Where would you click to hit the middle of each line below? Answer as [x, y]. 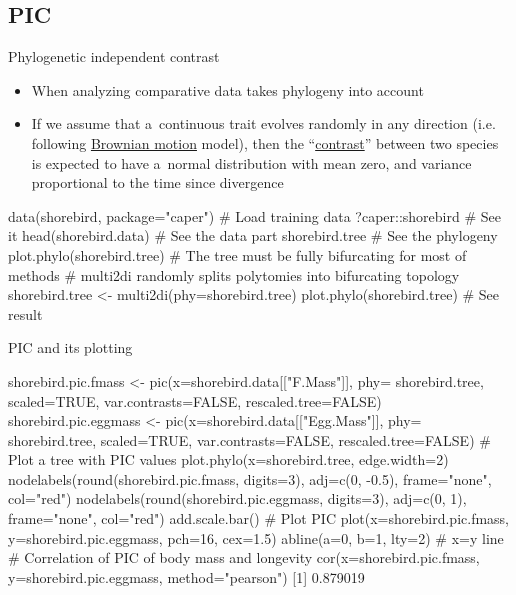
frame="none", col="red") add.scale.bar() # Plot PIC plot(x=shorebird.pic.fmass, [259, 518]
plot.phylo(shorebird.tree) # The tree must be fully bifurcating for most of [237, 254]
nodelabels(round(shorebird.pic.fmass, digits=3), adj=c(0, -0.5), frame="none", [250, 478]
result [25, 313]
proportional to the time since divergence [157, 182]
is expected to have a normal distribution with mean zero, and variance [251, 162]
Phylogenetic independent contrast [114, 56]
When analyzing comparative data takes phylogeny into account [227, 89]
